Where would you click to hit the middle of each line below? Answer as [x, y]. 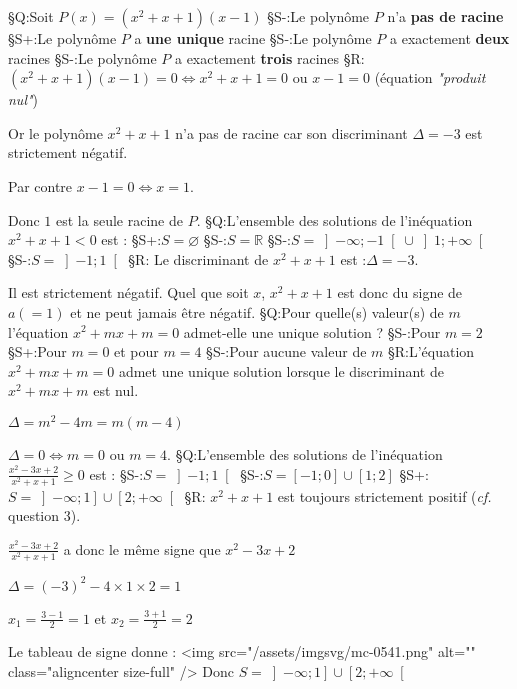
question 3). [44, 515]
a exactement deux [450, 38]
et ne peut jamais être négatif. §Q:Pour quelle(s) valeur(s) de [257, 311]
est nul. [116, 390]
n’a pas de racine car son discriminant [291, 132]
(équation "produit [430, 77]
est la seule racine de [119, 219]
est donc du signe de [400, 292]
